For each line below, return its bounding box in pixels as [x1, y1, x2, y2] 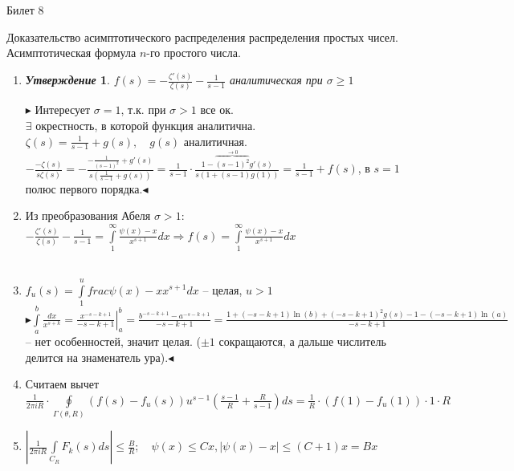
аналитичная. [183, 132, 247, 149]
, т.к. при [120, 101, 166, 118]
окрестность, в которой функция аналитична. [35, 117, 256, 134]
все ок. [200, 101, 234, 118]
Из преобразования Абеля [25, 207, 151, 224]
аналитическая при [229, 71, 323, 88]
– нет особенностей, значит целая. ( [25, 333, 201, 350]
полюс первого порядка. [25, 180, 143, 197]
